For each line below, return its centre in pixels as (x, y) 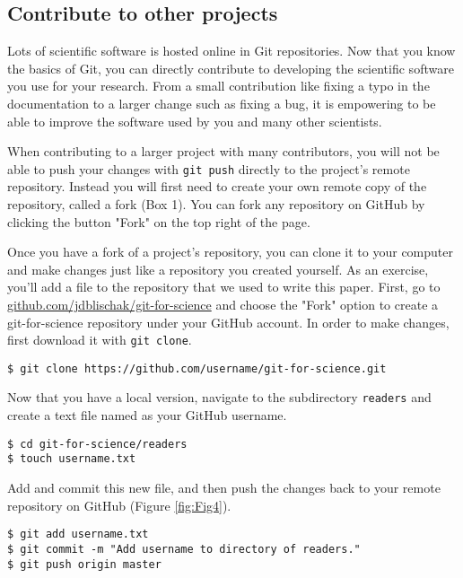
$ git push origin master (84, 564)
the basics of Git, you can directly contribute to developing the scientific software (231, 68)
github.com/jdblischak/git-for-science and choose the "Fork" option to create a (223, 304)
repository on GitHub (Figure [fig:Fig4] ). (119, 505)
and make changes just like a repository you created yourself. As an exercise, (218, 269)
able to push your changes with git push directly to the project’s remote (209, 168)
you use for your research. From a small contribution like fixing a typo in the (218, 86)
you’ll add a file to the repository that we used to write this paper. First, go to (224, 287)
